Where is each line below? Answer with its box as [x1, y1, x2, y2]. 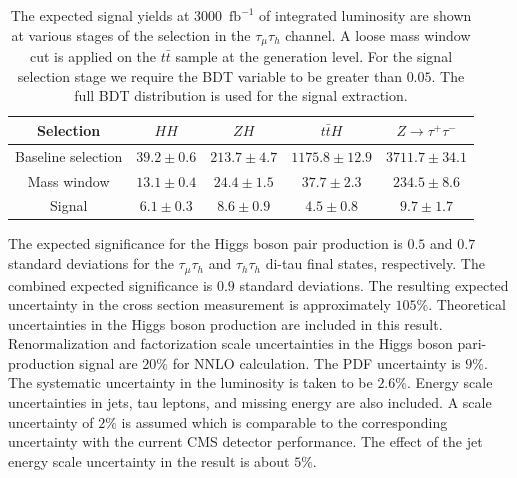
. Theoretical [428, 294, 506, 315]
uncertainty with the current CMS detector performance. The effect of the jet [8, 431, 483, 452]
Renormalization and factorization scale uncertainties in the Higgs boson [8, 333, 453, 354]
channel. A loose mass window [285, 24, 471, 45]
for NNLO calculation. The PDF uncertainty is [172, 352, 461, 373]
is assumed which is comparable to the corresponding [121, 411, 448, 432]
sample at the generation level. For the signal [175, 46, 453, 67]
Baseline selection [15, 145, 123, 166]
